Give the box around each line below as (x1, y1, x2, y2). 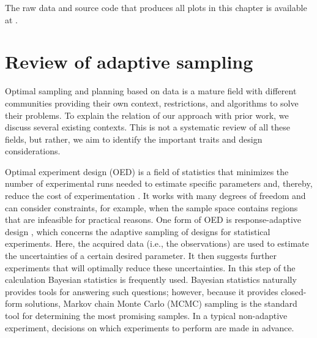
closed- (281, 285, 307, 298)
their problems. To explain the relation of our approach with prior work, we (5, 108, 289, 121)
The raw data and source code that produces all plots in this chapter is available (5, 1, 307, 13)
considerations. (5, 145, 61, 157)
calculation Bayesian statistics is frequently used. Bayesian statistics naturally (5, 273, 297, 286)
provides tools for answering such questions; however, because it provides (5, 285, 278, 298)
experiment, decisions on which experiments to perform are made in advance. (5, 321, 294, 334)
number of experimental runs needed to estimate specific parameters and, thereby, (5, 177, 313, 190)
